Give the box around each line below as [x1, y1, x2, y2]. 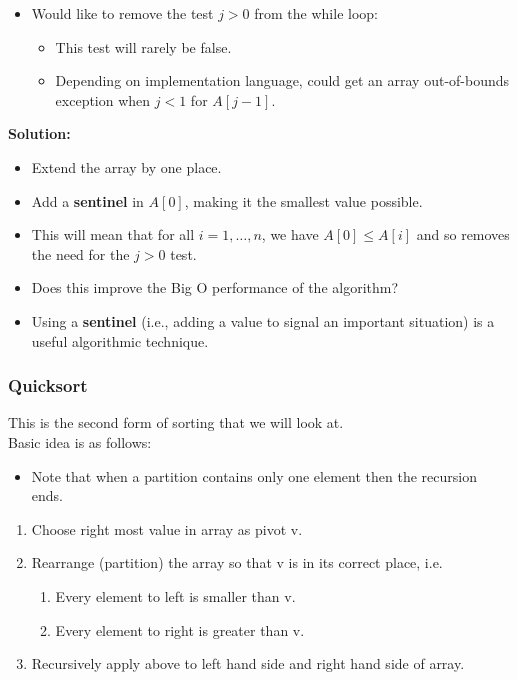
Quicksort [8, 373, 88, 398]
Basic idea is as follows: [8, 431, 152, 452]
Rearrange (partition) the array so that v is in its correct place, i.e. [31, 552, 443, 573]
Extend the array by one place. [31, 156, 222, 177]
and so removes [416, 224, 510, 245]
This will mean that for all [31, 224, 195, 245]
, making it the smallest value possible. [184, 190, 423, 211]
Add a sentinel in [31, 190, 144, 211]
